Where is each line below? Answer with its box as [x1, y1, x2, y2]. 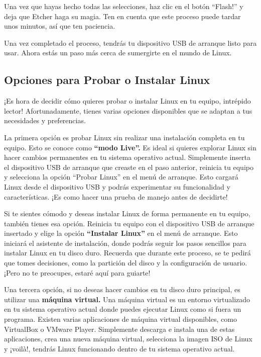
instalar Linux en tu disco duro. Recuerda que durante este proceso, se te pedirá [4, 247, 251, 258]
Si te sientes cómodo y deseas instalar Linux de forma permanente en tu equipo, [4, 208, 250, 219]
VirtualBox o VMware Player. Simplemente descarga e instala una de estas [4, 323, 235, 334]
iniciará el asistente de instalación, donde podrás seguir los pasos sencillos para [4, 237, 246, 248]
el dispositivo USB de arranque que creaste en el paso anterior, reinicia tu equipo [4, 161, 253, 172]
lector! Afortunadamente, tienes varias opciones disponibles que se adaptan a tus [4, 105, 252, 116]
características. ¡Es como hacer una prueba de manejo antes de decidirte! [4, 191, 228, 202]
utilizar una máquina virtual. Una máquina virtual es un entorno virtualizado [4, 294, 250, 304]
